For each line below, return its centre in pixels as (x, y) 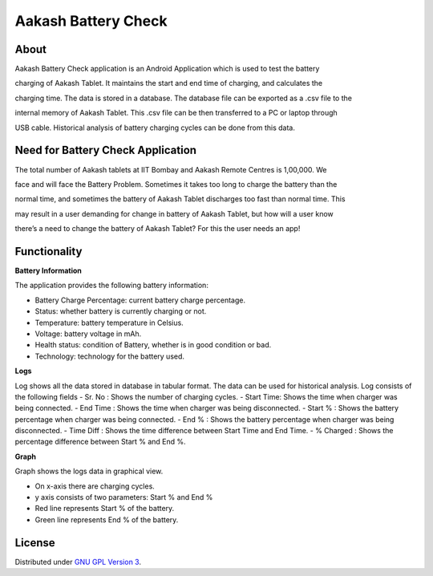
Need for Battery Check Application (105, 150)
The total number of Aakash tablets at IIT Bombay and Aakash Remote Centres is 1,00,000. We (171, 169)
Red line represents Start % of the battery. (105, 509)
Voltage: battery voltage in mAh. (88, 334)
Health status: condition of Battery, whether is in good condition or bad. (153, 345)
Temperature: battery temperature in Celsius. (109, 322)
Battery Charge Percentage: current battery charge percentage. (140, 300)
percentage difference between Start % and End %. (100, 442)
